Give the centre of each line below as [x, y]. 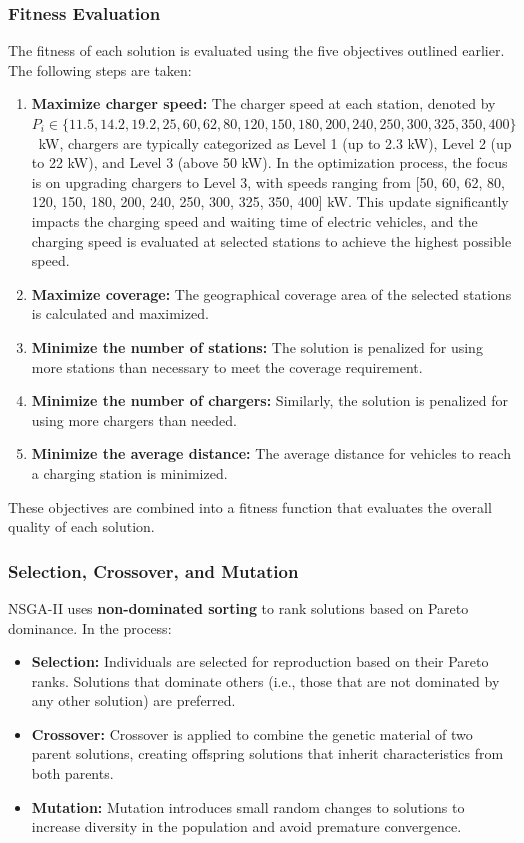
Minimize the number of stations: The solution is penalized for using [257, 346]
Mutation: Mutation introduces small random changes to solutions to [248, 806]
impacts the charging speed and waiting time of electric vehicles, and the [254, 220]
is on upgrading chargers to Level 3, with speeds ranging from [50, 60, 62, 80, [268, 181]
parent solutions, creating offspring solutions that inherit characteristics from [267, 753]
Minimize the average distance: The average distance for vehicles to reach [271, 453]
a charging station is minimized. [129, 472]
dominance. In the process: [90, 627]
